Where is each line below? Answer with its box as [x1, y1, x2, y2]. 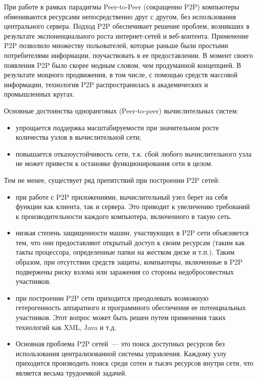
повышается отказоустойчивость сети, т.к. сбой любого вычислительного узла [15, 148, 252, 159]
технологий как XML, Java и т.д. [15, 322, 116, 332]
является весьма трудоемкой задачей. [15, 368, 127, 378]
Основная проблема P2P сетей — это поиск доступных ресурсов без [15, 338, 225, 349]
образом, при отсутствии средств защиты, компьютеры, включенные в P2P [15, 257, 243, 267]
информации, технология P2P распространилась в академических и [4, 79, 208, 89]
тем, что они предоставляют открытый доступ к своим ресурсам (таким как [15, 237, 245, 247]
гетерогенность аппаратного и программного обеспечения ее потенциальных [15, 302, 246, 313]
